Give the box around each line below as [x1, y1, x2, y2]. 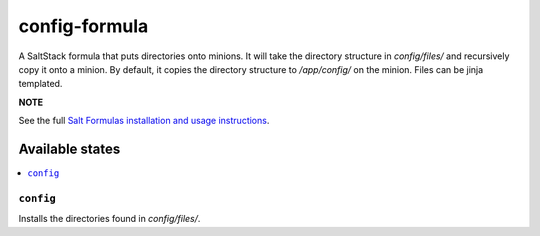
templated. [18, 78, 63, 90]
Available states [18, 140, 121, 157]
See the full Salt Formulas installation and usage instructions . [18, 115, 270, 127]
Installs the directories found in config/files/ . [18, 213, 201, 225]
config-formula [18, 15, 149, 37]
